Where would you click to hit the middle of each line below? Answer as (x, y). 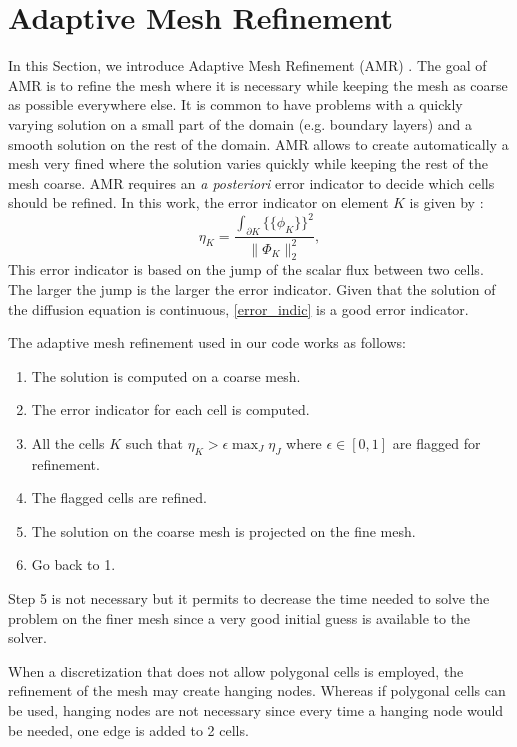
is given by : (446, 202)
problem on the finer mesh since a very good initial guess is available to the (239, 617)
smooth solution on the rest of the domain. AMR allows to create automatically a (258, 143)
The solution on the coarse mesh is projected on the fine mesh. (223, 530)
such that (154, 442)
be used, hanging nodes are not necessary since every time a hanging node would (256, 710)
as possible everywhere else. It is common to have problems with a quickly (235, 104)
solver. (28, 637)
